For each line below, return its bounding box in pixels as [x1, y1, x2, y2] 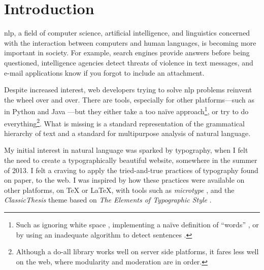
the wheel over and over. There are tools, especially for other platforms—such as [4, 94, 254, 105]
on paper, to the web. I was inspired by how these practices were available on [4, 175, 245, 185]
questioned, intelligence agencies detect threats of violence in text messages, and [4, 57, 253, 68]
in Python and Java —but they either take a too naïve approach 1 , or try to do [4, 105, 249, 116]
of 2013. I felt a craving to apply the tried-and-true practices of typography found [4, 164, 258, 175]
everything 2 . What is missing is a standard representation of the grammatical [4, 116, 245, 128]
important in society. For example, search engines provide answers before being [4, 47, 250, 58]
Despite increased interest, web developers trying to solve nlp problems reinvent [4, 84, 252, 95]
